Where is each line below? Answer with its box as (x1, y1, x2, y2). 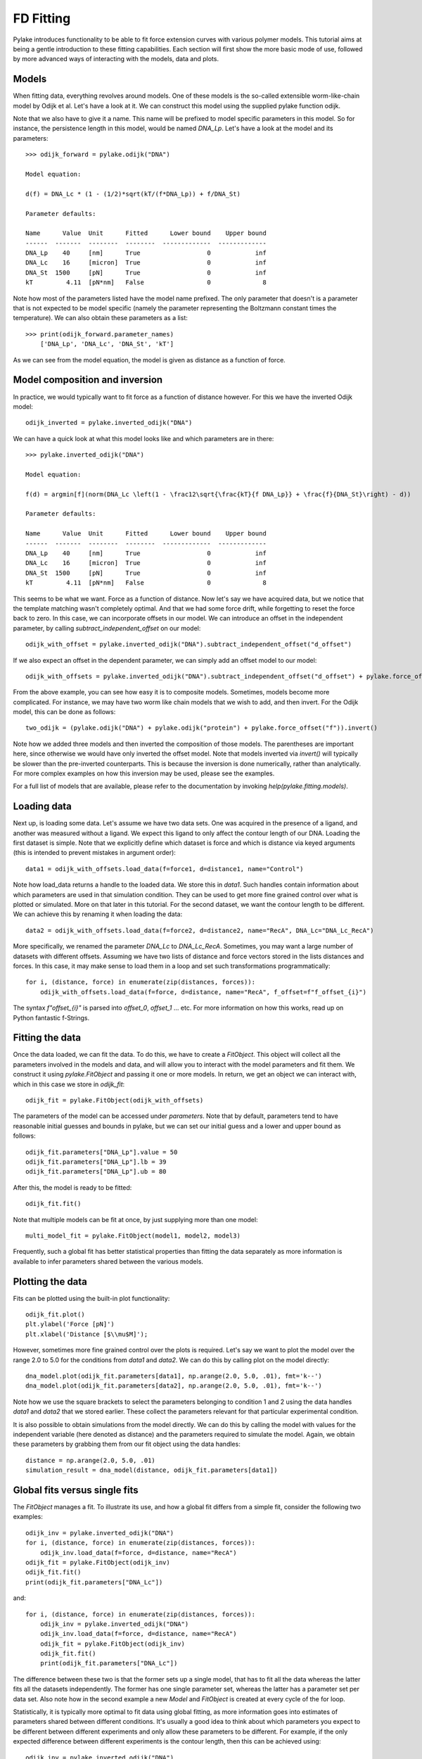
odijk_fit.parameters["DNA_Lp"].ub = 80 (25, 1168, 167, 1176)
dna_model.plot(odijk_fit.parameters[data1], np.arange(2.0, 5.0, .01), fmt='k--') (25, 1372, 323, 1380)
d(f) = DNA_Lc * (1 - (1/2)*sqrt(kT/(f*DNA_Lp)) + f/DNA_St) (25, 190, 241, 198)
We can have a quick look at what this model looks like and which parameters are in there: (13, 434, 274, 443)
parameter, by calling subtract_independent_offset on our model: (13, 623, 201, 633)
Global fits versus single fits (13, 1484, 139, 1496)
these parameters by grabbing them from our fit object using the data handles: (13, 1440, 241, 1449)
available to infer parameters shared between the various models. (13, 1257, 204, 1266)
